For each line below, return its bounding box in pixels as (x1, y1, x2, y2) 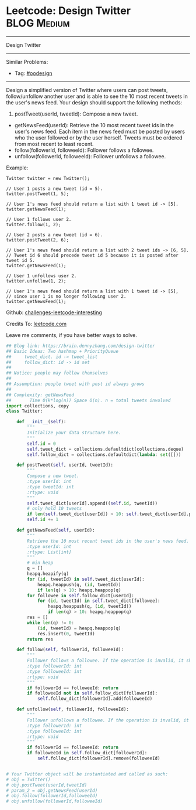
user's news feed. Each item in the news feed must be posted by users (14, 128, 185, 135)
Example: (6, 164, 29, 171)
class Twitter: (6, 409, 43, 414)
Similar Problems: (6, 58, 48, 65)
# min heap (27, 560, 54, 566)
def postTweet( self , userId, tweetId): (16, 462, 114, 468)
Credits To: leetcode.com (6, 320, 67, 327)
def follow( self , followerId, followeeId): (16, 646, 124, 653)
